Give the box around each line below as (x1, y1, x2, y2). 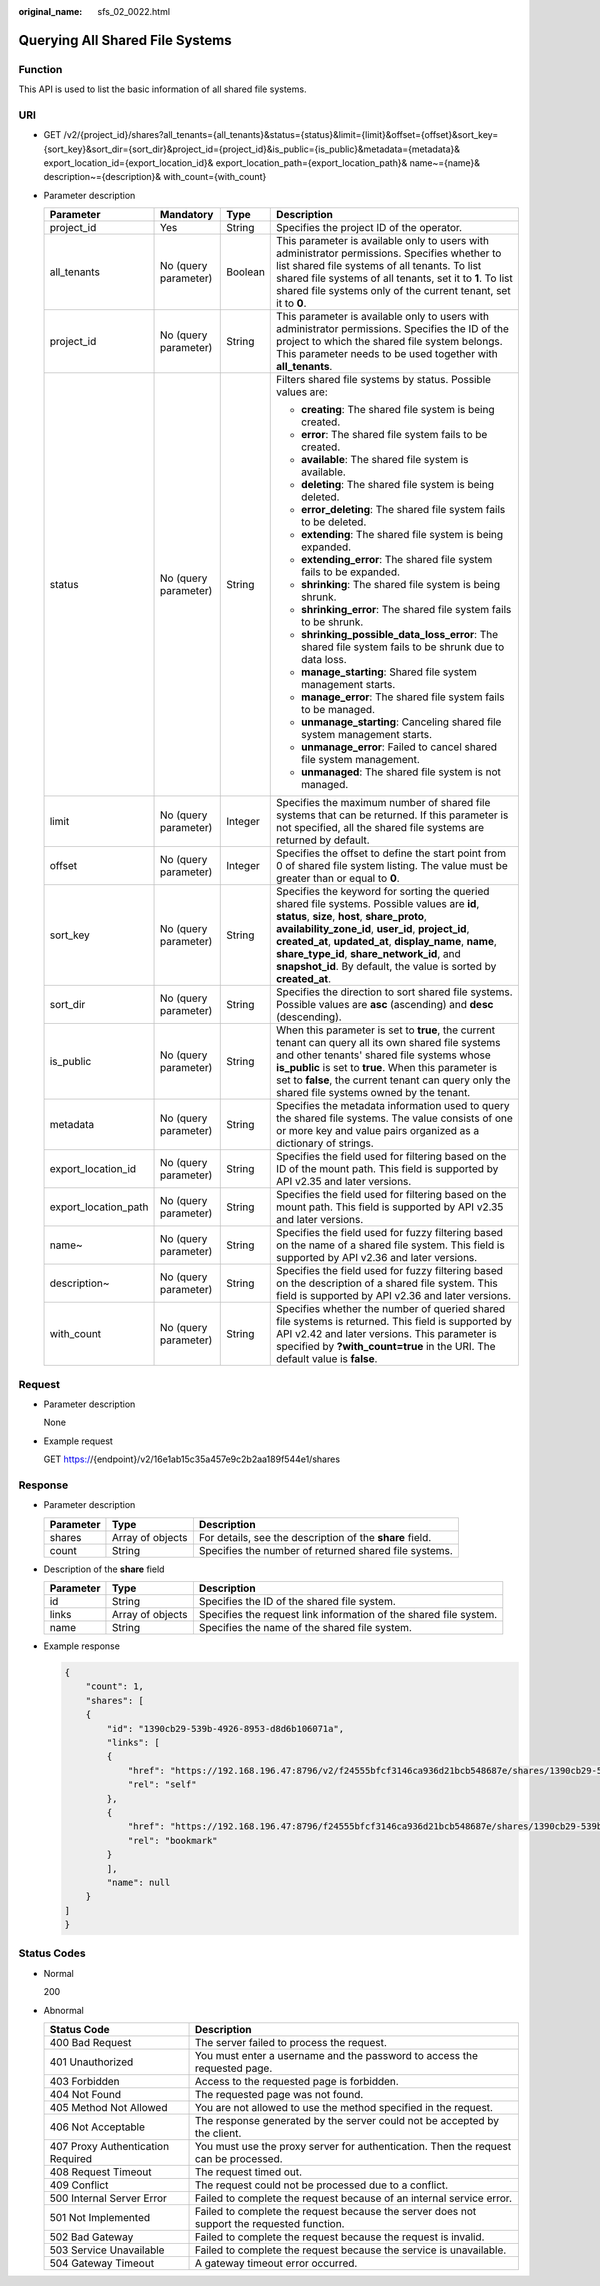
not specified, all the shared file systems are (276, 821, 485, 835)
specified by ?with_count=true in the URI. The (276, 1340, 496, 1354)
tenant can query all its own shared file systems (276, 1036, 501, 1050)
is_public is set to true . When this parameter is (276, 1061, 498, 1075)
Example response (43, 1640, 120, 1652)
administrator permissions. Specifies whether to (276, 246, 502, 260)
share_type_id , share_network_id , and (276, 947, 461, 961)
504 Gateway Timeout (49, 2256, 155, 2270)
